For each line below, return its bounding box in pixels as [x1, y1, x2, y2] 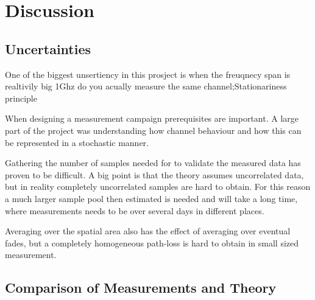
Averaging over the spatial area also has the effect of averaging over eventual [5, 225, 291, 237]
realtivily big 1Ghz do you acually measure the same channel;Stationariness [5, 80, 287, 92]
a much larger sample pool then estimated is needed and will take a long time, [5, 192, 298, 204]
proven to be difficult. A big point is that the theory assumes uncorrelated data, [5, 168, 304, 181]
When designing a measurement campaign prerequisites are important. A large [5, 112, 299, 125]
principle [5, 91, 37, 104]
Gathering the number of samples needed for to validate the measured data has [5, 156, 301, 169]
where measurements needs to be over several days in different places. [5, 204, 264, 217]
